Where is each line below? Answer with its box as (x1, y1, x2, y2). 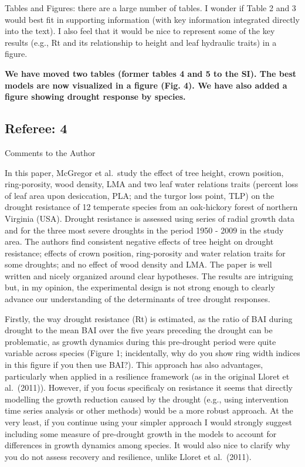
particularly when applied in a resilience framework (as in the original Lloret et (5, 370, 290, 382)
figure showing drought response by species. (5, 90, 186, 103)
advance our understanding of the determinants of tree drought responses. (5, 293, 270, 305)
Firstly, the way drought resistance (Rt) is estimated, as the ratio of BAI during (5, 312, 293, 324)
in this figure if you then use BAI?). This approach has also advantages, (5, 358, 263, 371)
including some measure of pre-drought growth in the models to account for (5, 427, 277, 439)
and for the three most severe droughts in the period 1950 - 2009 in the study (5, 224, 284, 236)
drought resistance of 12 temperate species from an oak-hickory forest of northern (5, 201, 298, 213)
